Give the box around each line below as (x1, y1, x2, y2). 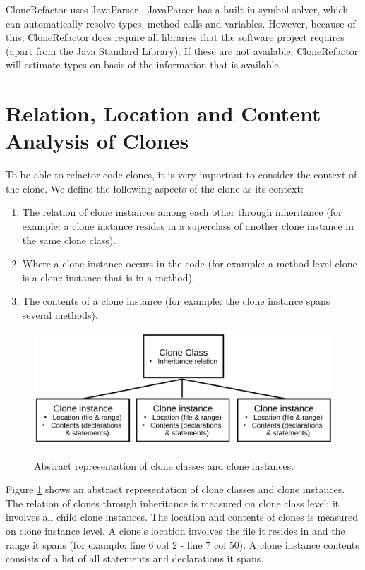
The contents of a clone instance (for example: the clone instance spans (22, 293, 330, 308)
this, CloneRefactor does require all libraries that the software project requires (6, 30, 345, 44)
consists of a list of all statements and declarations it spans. (6, 551, 264, 566)
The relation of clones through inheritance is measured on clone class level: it (6, 495, 340, 510)
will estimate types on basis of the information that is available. (6, 57, 282, 72)
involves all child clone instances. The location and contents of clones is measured (6, 509, 359, 524)
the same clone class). (22, 232, 116, 247)
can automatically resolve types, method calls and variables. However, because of (6, 16, 356, 30)
